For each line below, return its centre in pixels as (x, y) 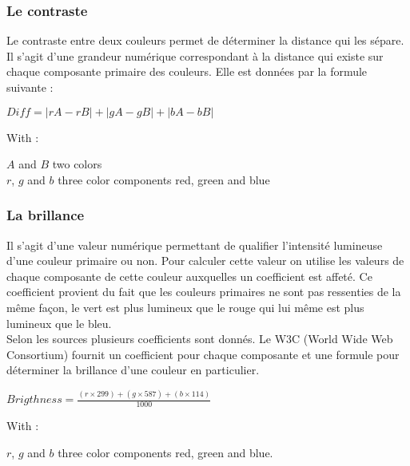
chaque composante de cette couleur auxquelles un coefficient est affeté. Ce (189, 276)
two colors (77, 164)
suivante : (30, 87)
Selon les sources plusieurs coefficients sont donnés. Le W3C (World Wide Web (200, 339)
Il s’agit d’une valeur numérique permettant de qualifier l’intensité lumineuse (195, 245)
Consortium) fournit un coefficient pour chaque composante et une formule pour (203, 354)
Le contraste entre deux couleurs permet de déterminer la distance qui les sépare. (205, 40)
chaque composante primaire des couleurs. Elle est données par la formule (187, 71)
